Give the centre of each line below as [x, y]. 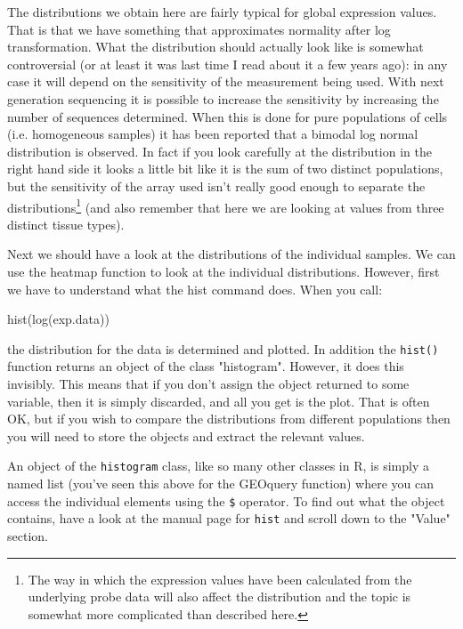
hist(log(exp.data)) [58, 319]
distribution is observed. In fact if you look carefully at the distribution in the [219, 151]
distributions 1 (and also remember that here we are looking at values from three [226, 206]
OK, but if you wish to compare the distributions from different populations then [229, 419]
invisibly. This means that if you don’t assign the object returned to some [208, 383]
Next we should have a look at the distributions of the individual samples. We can [231, 254]
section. [28, 535]
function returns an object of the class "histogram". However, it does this [206, 366]
